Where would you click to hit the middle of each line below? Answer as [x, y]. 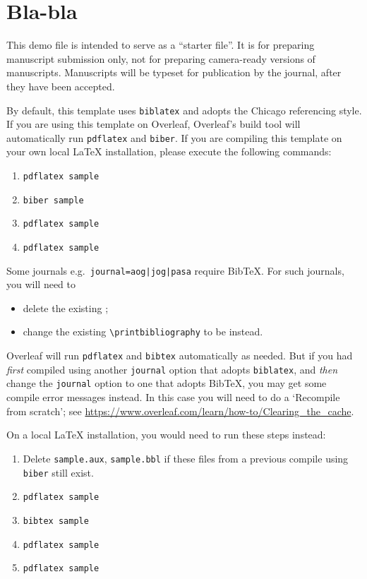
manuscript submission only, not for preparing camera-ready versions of [161, 58]
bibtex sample [56, 521]
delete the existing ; [66, 308]
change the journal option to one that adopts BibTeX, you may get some [167, 383]
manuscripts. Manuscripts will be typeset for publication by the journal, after [174, 72]
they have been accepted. [61, 86]
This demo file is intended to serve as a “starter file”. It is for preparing [161, 45]
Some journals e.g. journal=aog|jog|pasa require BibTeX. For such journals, [175, 270]
